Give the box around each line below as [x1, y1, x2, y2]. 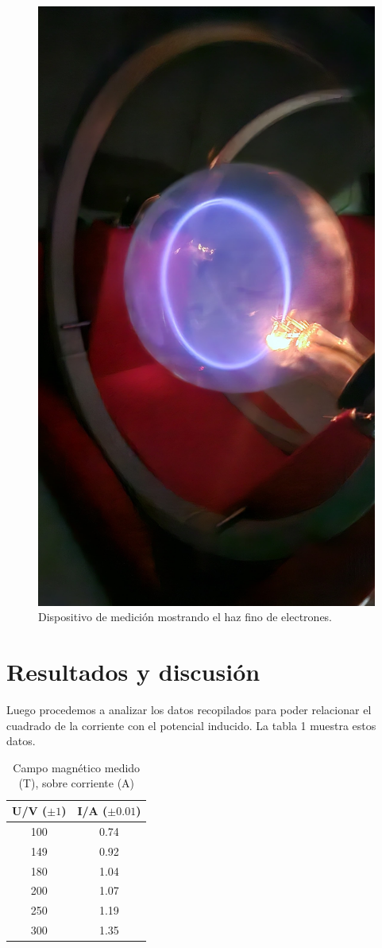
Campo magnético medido [13, 759, 141, 775]
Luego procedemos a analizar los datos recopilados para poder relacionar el [6, 701, 372, 718]
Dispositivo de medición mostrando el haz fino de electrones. [38, 608, 333, 625]
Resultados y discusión [6, 655, 260, 688]
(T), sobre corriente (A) [18, 775, 135, 791]
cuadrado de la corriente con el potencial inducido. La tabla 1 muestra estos [6, 717, 376, 733]
